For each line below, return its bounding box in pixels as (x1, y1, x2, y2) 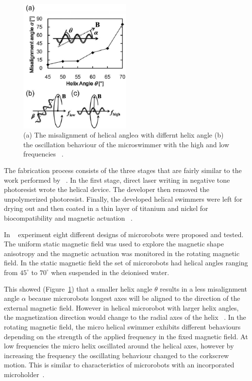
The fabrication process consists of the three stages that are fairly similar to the (4, 165, 242, 175)
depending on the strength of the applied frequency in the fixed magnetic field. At (4, 331, 248, 341)
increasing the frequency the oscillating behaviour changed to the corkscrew (4, 350, 229, 360)
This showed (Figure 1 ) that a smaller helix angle (4, 283, 152, 294)
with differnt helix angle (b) (141, 130, 224, 140)
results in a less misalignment (160, 283, 247, 294)
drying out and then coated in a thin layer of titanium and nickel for (4, 203, 208, 213)
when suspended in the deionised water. (51, 267, 169, 277)
